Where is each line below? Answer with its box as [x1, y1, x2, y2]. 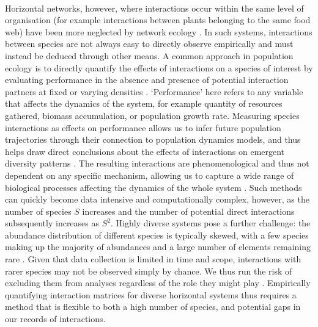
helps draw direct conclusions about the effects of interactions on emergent [5, 145, 285, 157]
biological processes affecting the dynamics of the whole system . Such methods [5, 181, 302, 193]
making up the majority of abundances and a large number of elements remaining [5, 240, 311, 253]
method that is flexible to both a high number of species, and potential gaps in [5, 300, 301, 313]
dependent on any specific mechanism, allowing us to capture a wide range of [5, 168, 294, 181]
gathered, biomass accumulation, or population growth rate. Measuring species [5, 109, 300, 121]
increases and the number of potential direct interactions [82, 204, 295, 217]
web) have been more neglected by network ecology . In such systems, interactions [5, 25, 312, 38]
